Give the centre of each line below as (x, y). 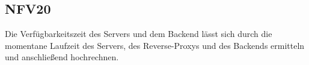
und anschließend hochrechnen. (62, 57)
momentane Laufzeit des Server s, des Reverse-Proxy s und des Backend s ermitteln (155, 45)
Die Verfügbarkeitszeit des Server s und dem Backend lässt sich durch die (139, 34)
